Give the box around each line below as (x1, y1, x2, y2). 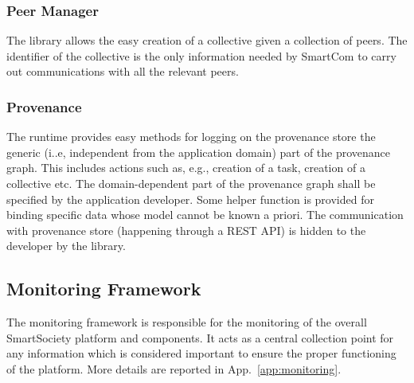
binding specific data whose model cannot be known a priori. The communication (6, 206, 404, 223)
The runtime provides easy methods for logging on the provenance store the (6, 128, 376, 145)
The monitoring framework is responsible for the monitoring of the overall (6, 314, 367, 330)
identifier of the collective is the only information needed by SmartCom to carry (6, 47, 396, 64)
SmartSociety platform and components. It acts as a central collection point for (6, 329, 394, 346)
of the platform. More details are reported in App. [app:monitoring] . (6, 360, 342, 377)
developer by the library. (6, 237, 126, 254)
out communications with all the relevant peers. (6, 63, 239, 80)
